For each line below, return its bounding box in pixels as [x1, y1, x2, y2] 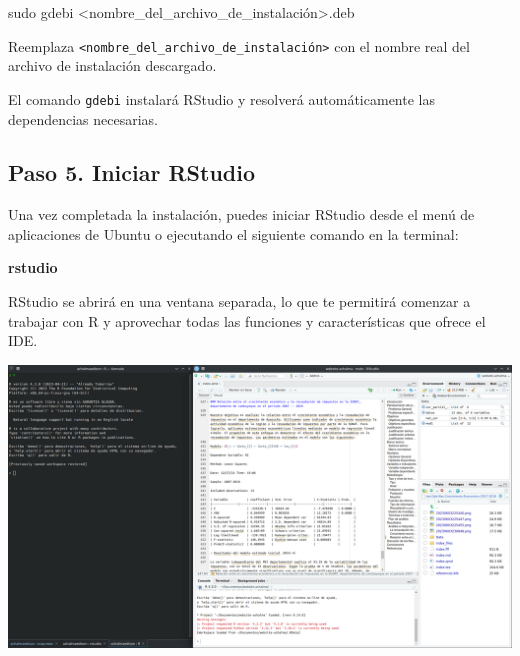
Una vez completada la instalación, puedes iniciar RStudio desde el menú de [8, 204, 475, 225]
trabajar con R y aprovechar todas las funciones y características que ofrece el [8, 310, 486, 331]
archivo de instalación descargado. [8, 55, 217, 76]
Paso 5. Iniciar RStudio [8, 157, 256, 188]
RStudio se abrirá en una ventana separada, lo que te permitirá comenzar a [8, 291, 471, 312]
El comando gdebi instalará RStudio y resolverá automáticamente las [8, 88, 435, 109]
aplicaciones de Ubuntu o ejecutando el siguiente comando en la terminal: [8, 223, 459, 244]
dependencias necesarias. [8, 108, 158, 129]
